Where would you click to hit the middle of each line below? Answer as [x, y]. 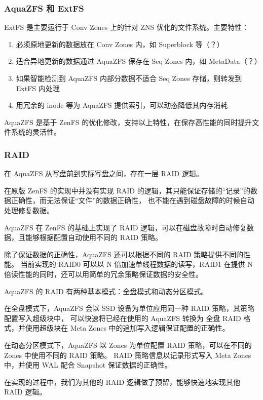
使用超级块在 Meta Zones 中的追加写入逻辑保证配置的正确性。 [127, 328]
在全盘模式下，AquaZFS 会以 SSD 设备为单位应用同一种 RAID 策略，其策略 [129, 308]
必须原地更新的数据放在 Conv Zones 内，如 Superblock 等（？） [120, 44]
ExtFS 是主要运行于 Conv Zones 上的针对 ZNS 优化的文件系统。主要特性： [127, 27]
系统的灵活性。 [36, 132]
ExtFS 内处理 [38, 88]
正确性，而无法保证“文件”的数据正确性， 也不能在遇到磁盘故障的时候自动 [133, 200]
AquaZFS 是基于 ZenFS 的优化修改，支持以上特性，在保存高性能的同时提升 [128, 122]
